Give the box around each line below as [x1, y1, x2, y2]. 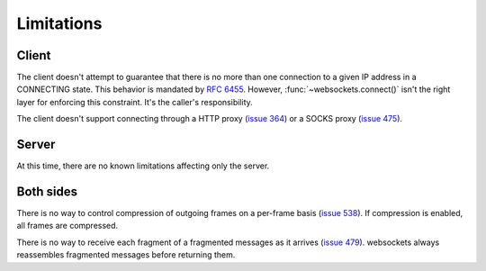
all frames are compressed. [16, 221, 119, 231]
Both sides [16, 184, 78, 199]
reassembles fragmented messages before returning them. [16, 249, 236, 260]
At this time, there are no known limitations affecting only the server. [16, 160, 270, 171]
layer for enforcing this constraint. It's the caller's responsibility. [16, 96, 254, 107]
